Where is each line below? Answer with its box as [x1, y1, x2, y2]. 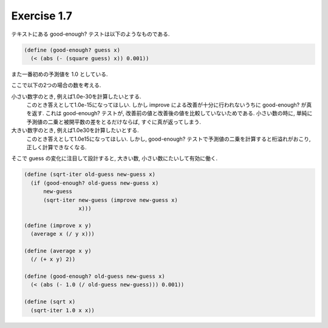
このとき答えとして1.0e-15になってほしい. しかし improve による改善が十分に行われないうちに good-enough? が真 [26, 101, 312, 109]
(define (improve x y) [24, 222, 92, 229]
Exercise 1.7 [11, 9, 73, 22]
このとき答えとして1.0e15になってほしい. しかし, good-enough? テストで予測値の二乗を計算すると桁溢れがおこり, [26, 135, 311, 142]
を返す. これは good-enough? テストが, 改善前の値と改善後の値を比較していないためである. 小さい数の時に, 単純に [26, 110, 313, 117]
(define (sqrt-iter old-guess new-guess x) [24, 171, 156, 178]
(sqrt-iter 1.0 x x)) [30, 307, 95, 313]
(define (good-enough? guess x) [24, 46, 121, 53]
